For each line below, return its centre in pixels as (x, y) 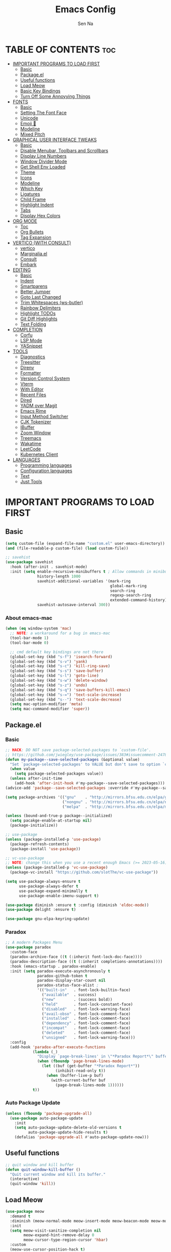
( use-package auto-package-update (46, 1118)
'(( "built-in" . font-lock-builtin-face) (84, 990)
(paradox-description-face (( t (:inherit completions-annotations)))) (86, 961)
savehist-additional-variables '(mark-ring (84, 581)
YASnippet (31, 346)
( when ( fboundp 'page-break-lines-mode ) (81, 1061)
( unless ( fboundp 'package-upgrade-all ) (49, 1113)
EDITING (22, 270)
